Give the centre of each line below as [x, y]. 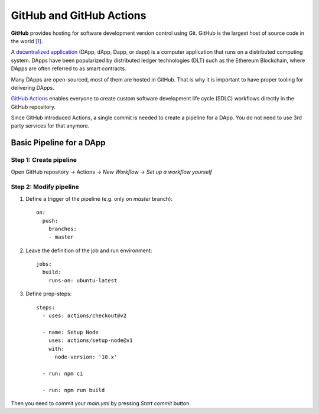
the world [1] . [27, 41]
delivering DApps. [32, 87]
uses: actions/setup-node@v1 [90, 340]
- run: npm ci [63, 373]
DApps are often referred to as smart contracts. [69, 69]
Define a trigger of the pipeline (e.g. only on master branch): [99, 198]
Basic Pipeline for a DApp [58, 143]
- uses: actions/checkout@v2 [84, 316]
